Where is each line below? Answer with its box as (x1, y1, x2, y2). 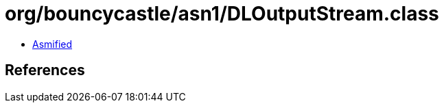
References (5, 62, 85, 79)
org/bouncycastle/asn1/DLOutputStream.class (5, 2, 439, 25)
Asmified (32, 38, 73, 50)
